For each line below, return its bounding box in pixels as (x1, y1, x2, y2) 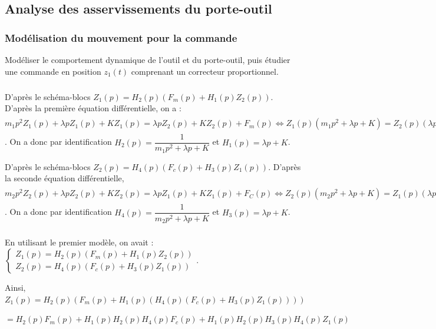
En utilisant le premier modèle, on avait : (5, 236, 154, 248)
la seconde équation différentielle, (5, 172, 124, 184)
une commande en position (5, 65, 101, 77)
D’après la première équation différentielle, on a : (5, 102, 181, 114)
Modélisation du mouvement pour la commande (5, 30, 237, 45)
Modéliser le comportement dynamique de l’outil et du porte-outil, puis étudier (5, 54, 290, 65)
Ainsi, (5, 281, 26, 293)
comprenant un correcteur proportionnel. (131, 65, 279, 77)
